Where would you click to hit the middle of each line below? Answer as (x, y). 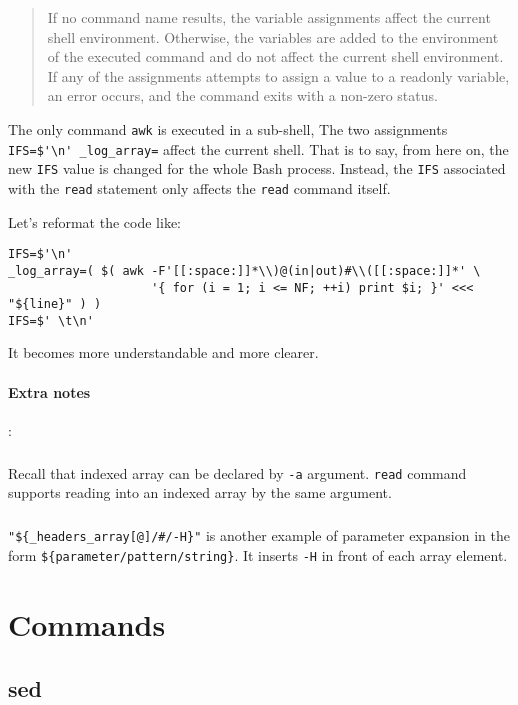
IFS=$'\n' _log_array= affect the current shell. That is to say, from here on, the (258, 148)
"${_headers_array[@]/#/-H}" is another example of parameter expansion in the (259, 535)
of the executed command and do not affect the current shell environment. (275, 56)
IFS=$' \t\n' (51, 320)
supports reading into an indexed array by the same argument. (200, 492)
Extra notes (49, 391)
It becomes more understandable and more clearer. (163, 352)
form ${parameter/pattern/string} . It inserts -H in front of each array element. (258, 555)
